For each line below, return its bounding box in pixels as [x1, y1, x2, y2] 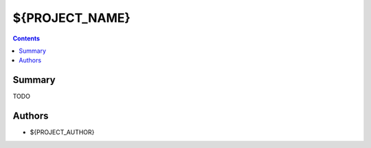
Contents [12, 34, 41, 42]
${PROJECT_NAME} [12, 10, 131, 25]
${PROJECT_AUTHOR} [30, 128, 95, 136]
